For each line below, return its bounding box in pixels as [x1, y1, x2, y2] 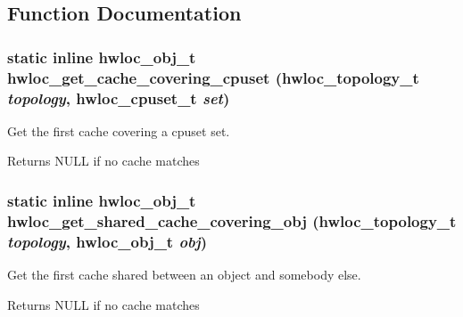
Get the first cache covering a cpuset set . [7, 121, 230, 140]
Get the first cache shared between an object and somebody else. [7, 265, 361, 284]
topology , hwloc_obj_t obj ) [7, 230, 207, 252]
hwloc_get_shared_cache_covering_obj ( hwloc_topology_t [7, 209, 457, 232]
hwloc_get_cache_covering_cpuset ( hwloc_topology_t [7, 66, 419, 88]
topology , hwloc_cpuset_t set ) [7, 86, 230, 109]
